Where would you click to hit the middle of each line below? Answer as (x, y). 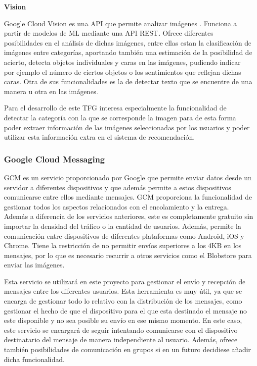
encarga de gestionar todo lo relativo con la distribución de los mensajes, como (123, 301)
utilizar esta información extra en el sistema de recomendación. (100, 137)
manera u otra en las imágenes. (51, 91)
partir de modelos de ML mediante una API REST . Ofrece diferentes (109, 33)
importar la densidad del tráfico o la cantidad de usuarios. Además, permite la (123, 226)
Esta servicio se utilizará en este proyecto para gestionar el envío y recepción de (125, 281)
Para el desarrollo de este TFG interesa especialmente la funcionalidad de (115, 108)
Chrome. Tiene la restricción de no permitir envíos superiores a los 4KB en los (123, 245)
